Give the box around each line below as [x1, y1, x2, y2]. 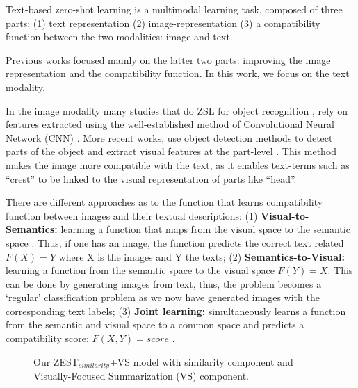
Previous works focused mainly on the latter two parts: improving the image [6, 52, 331, 67]
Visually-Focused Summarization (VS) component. [33, 369, 249, 383]
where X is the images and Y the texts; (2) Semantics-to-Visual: [58, 249, 345, 264]
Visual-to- [261, 208, 309, 223]
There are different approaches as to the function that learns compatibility [6, 195, 323, 209]
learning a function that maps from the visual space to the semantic [60, 222, 350, 236]
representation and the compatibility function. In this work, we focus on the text [6, 66, 350, 81]
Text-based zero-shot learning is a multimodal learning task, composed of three [6, 2, 343, 16]
